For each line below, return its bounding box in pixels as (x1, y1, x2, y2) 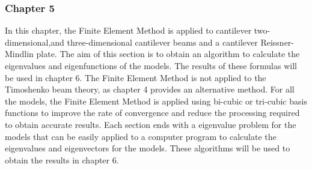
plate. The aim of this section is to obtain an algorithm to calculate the (36, 47, 300, 60)
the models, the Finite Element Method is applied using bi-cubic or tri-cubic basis (5, 94, 307, 107)
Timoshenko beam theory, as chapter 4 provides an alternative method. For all (5, 83, 295, 96)
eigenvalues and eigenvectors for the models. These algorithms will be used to (5, 142, 290, 154)
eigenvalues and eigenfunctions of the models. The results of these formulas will (5, 59, 297, 71)
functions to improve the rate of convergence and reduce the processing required (5, 106, 300, 119)
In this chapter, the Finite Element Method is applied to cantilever (5, 24, 252, 37)
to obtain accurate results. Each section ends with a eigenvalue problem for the (5, 118, 296, 130)
